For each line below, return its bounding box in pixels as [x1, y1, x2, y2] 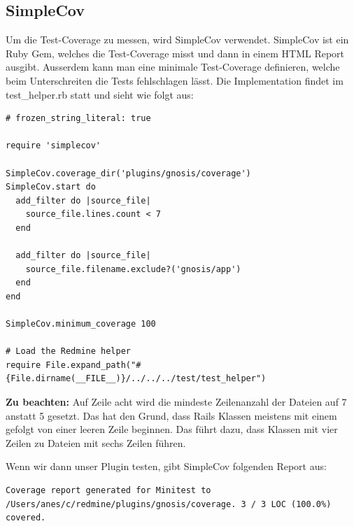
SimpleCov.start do [6, 182, 96, 192]
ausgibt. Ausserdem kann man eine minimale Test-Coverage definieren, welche [6, 59, 340, 74]
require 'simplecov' [6, 141, 101, 151]
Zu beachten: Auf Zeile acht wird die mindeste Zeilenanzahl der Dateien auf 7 [6, 395, 347, 409]
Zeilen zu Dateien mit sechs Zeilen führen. [6, 435, 186, 450]
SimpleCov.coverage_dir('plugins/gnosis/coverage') [6, 168, 251, 178]
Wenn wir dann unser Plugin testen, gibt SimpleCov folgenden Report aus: [6, 459, 327, 474]
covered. [6, 513, 46, 523]
